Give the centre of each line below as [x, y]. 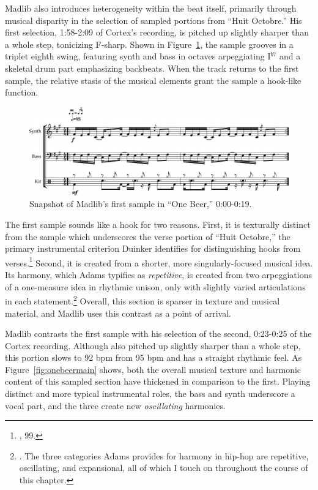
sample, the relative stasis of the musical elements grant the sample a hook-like [153, 80]
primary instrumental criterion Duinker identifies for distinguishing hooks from [153, 248]
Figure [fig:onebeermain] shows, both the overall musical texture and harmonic [153, 369]
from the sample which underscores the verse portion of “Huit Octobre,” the [148, 236]
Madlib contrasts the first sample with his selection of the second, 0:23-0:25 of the [158, 334]
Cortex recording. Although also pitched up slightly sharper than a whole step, [153, 345]
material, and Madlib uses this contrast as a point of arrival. [118, 313]
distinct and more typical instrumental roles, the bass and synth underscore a [150, 394]
